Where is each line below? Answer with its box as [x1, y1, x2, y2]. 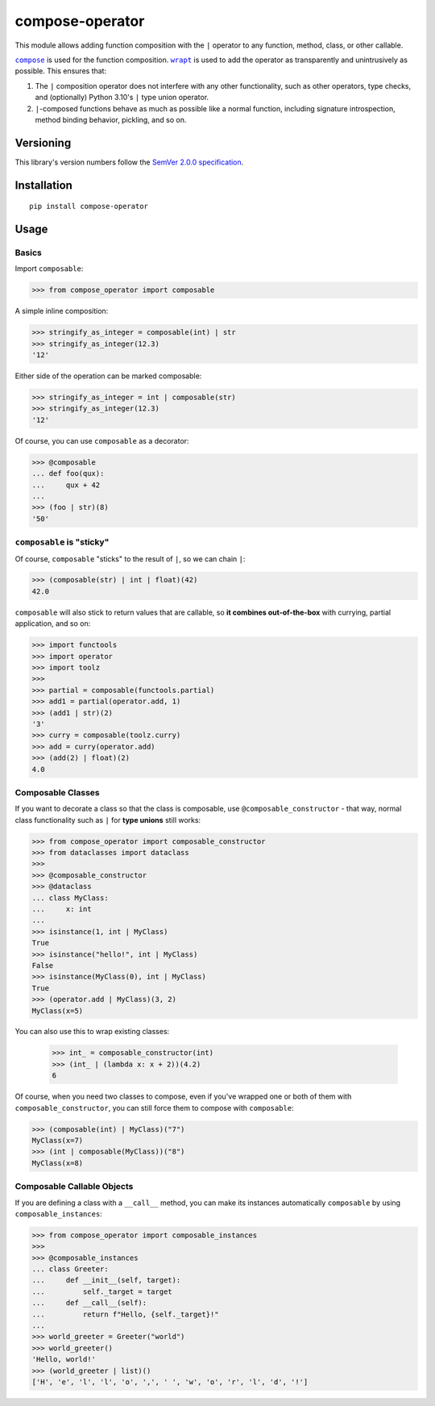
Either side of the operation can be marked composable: [14, 371, 202, 381]
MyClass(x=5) [31, 1006, 84, 1016]
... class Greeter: [31, 1265, 109, 1274]
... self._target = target [31, 1287, 172, 1296]
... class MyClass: [31, 893, 109, 903]
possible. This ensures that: [14, 66, 107, 76]
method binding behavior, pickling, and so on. [35, 115, 187, 124]
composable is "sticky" [14, 536, 110, 548]
